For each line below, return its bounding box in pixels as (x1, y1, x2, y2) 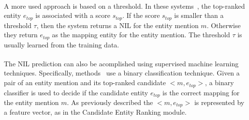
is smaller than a (174, 10, 224, 20)
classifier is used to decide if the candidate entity (4, 87, 148, 97)
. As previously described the (67, 97, 153, 107)
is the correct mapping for (162, 87, 240, 97)
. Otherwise (206, 20, 241, 30)
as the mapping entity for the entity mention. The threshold (52, 30, 230, 40)
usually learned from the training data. (4, 39, 119, 49)
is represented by (194, 97, 245, 107)
